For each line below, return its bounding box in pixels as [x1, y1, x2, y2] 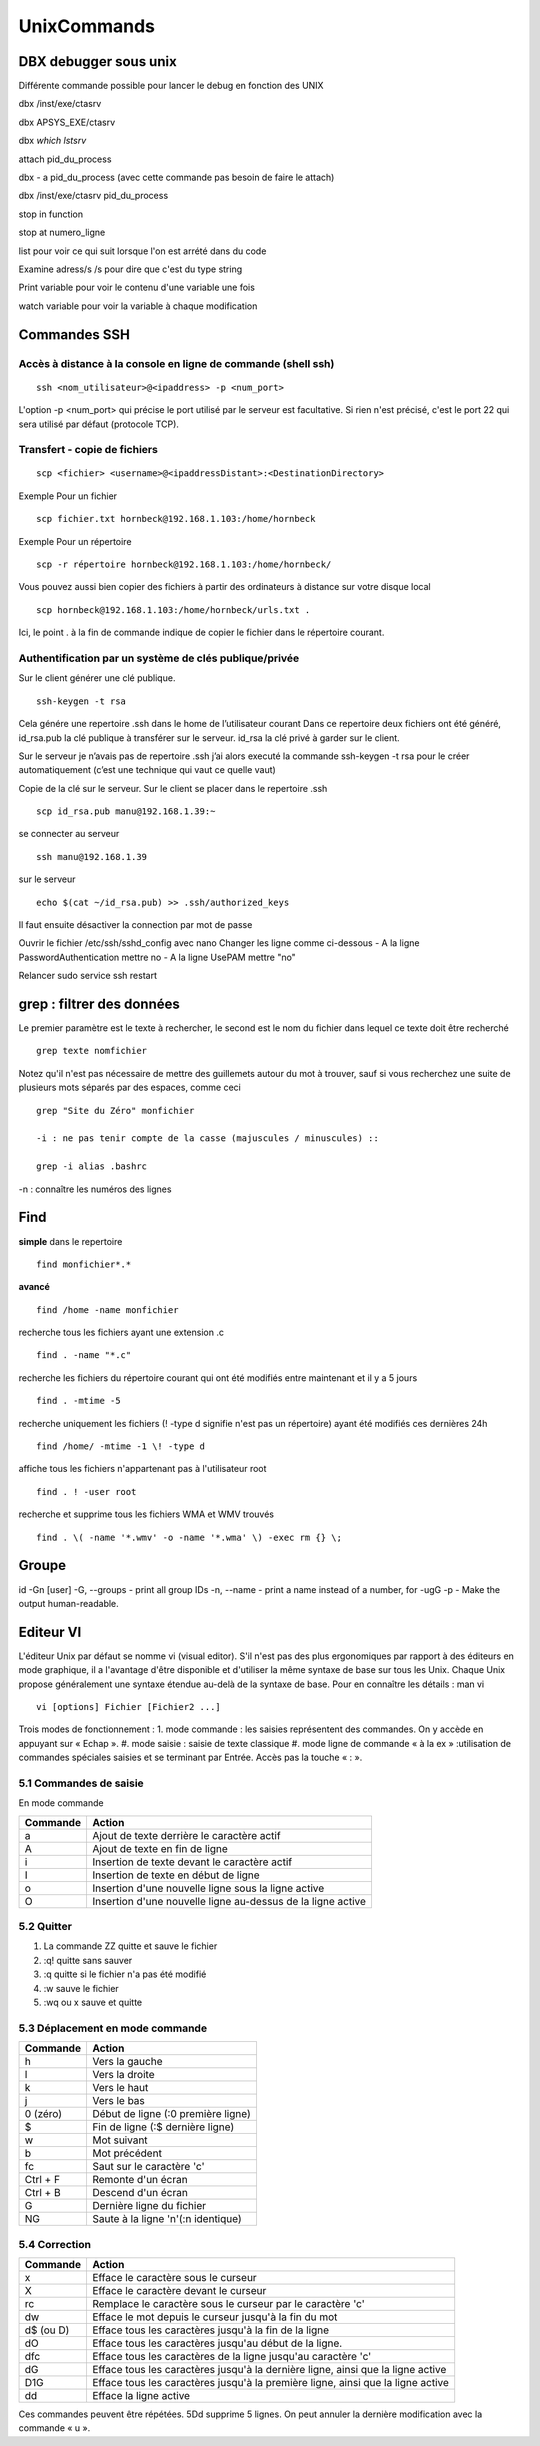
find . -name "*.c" [36, 1350, 132, 1361]
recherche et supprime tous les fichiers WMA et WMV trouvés [18, 1508, 275, 1520]
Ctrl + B [24, 2186, 61, 2200]
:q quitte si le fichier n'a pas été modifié [43, 1968, 207, 1980]
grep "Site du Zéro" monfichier [36, 1105, 195, 1116]
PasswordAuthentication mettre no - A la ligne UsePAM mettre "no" [18, 951, 297, 963]
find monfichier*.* [36, 1258, 132, 1270]
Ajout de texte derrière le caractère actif [91, 1828, 281, 1842]
